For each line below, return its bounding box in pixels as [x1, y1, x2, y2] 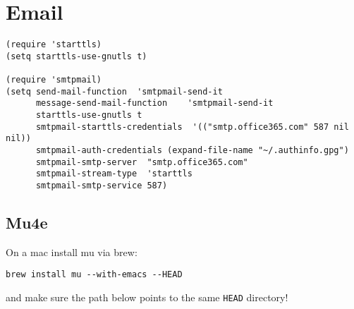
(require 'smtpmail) [6, 75, 102, 85]
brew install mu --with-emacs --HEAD [6, 269, 183, 280]
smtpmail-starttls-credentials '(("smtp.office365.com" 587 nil [35, 121, 349, 132]
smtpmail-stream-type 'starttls [35, 169, 193, 179]
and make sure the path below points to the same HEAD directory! [6, 290, 288, 305]
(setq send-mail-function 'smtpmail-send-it [6, 86, 223, 97]
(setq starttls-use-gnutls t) [6, 51, 147, 61]
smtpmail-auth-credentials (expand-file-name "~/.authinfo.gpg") [35, 145, 349, 156]
